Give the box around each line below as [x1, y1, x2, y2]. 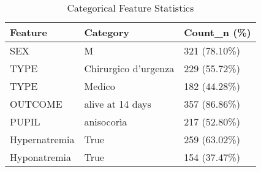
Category [84, 25, 129, 39]
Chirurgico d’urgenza [84, 61, 175, 75]
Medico [84, 79, 115, 93]
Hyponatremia [10, 150, 72, 164]
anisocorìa [84, 114, 127, 129]
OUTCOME [10, 97, 62, 111]
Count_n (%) [184, 25, 251, 39]
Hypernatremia [10, 132, 75, 146]
